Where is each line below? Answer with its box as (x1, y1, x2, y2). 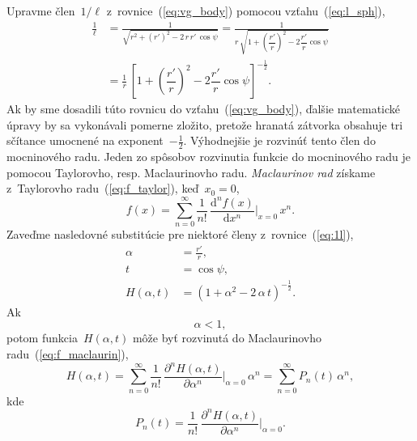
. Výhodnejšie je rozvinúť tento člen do (183, 132, 376, 149)
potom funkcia (6, 329, 78, 346)
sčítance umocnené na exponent (6, 132, 164, 149)
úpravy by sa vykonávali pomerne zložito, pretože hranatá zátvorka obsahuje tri (6, 116, 403, 133)
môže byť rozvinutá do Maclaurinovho (132, 329, 321, 346)
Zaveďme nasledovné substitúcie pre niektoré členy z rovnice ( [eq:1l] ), (6, 226, 354, 243)
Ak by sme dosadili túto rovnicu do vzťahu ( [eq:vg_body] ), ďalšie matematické (6, 100, 401, 117)
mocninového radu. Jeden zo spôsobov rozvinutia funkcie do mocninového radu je (6, 148, 411, 165)
